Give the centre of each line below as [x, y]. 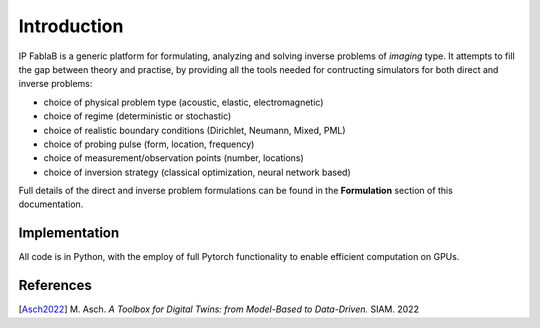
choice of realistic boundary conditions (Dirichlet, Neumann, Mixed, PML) [194, 130]
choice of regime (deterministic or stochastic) [137, 116]
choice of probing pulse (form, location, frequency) [149, 144]
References [55, 285]
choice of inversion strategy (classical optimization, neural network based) [197, 172]
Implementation [69, 233]
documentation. [51, 204]
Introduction [71, 26]
